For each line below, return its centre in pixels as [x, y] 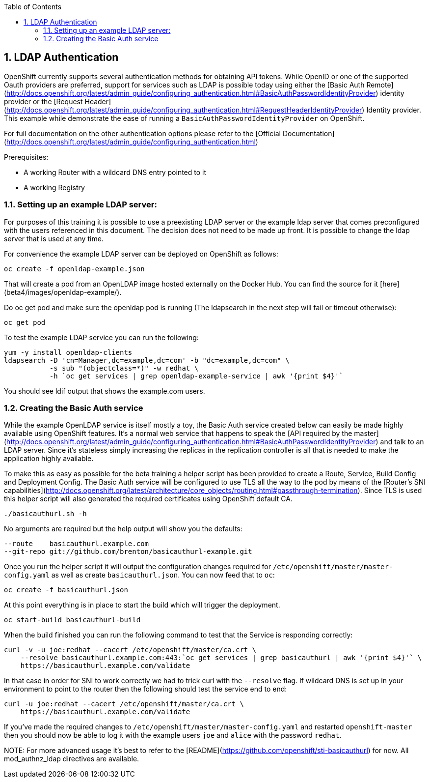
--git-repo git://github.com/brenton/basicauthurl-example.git [128, 552]
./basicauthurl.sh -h [45, 514]
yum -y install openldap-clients [68, 352]
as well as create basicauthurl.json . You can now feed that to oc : [163, 575]
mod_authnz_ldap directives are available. [72, 759]
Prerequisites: [26, 157]
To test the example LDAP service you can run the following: [101, 337]
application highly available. [49, 459]
